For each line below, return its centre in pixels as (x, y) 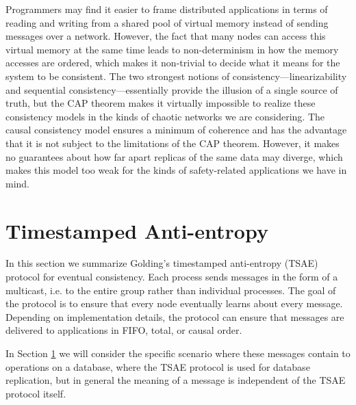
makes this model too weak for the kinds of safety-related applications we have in (176, 170)
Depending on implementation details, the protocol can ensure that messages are (175, 316)
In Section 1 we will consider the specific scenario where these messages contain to (178, 353)
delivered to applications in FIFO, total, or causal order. (124, 330)
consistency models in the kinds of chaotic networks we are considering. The (165, 116)
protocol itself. (36, 393)
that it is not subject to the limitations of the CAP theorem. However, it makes (173, 143)
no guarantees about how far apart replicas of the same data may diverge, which (174, 156)
